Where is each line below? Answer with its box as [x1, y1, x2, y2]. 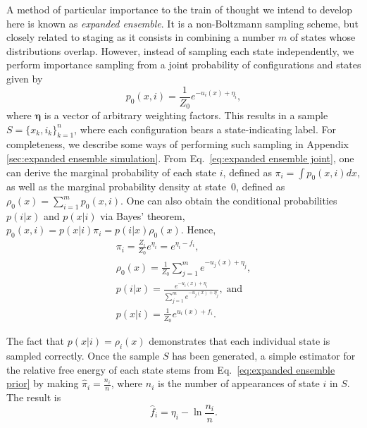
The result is [6, 389, 61, 404]
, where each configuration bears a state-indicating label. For [74, 121, 336, 136]
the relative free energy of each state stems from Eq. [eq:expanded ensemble [6, 362, 335, 377]
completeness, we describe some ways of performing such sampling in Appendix [6, 137, 349, 152]
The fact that [6, 334, 65, 348]
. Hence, [180, 222, 216, 237]
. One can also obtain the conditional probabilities [120, 193, 337, 208]
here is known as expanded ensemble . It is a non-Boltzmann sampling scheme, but [6, 16, 359, 30]
